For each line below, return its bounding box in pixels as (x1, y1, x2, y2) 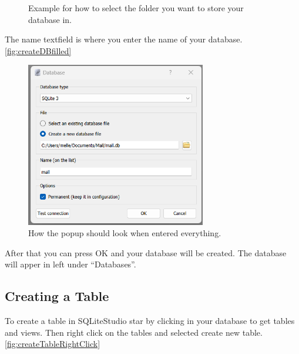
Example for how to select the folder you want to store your (28, 2, 244, 14)
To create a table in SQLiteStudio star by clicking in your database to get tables (5, 315, 295, 327)
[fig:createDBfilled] (5, 44, 72, 57)
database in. (28, 13, 72, 25)
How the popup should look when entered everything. (28, 227, 221, 239)
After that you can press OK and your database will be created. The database (5, 246, 287, 259)
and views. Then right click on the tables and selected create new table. (5, 326, 263, 338)
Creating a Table (5, 287, 109, 305)
